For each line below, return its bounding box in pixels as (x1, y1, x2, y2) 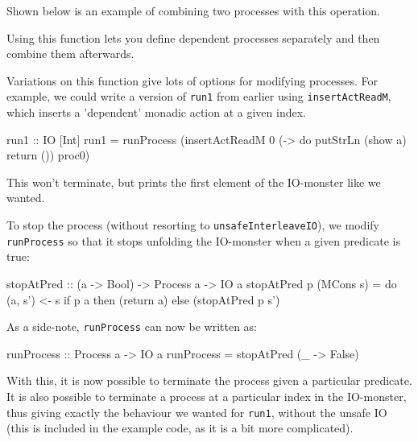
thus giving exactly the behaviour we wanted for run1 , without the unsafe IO (6, 403, 387, 420)
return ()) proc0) (6, 147, 90, 163)
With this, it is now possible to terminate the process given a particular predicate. (6, 372, 412, 389)
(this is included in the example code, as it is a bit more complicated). (6, 419, 354, 436)
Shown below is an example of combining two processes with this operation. (6, 2, 381, 19)
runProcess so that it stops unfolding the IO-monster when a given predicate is (6, 232, 400, 249)
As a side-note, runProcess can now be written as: (6, 318, 258, 335)
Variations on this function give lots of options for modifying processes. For (6, 72, 378, 89)
